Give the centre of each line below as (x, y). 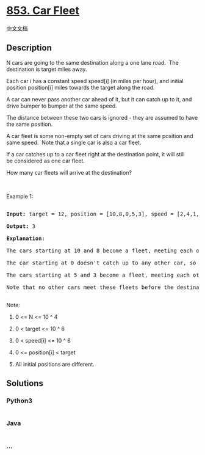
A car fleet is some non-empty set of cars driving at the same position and (100, 136)
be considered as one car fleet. (46, 161)
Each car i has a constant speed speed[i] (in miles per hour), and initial (95, 81)
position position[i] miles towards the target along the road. (81, 87)
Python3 (19, 401)
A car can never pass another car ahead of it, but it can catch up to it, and (99, 99)
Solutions (25, 383)
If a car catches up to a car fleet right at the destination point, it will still (95, 154)
